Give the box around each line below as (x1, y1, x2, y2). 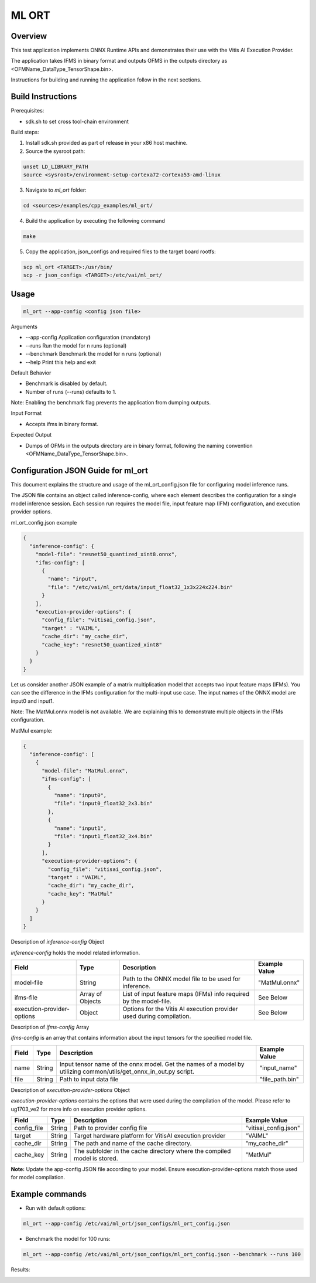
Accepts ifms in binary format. (25, 420, 99, 427)
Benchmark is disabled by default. (25, 380, 108, 387)
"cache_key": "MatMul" (47, 890, 114, 897)
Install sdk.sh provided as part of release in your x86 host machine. (25, 139, 188, 147)
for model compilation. (11, 1174, 66, 1181)
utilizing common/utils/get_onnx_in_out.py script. (59, 1067, 194, 1076)
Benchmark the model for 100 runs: (25, 1236, 111, 1243)
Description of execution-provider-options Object (11, 1086, 130, 1093)
